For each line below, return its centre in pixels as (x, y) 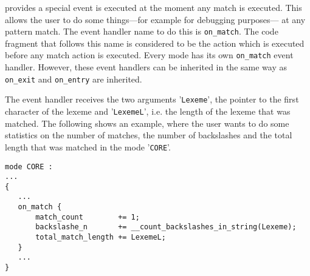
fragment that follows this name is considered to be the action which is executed (155, 43)
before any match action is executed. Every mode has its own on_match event (149, 55)
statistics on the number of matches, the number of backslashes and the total (149, 135)
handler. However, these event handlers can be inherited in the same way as (146, 67)
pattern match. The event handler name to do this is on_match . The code (142, 31)
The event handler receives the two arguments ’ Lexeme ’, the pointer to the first (152, 99)
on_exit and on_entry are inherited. (74, 79)
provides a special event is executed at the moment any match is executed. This (153, 7)
